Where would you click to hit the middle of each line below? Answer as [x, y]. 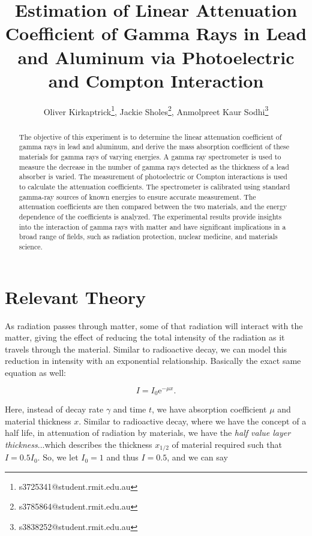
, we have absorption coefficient [209, 409]
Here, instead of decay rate [54, 409]
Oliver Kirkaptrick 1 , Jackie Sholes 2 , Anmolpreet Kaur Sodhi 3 [156, 110]
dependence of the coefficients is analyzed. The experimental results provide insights [150, 216]
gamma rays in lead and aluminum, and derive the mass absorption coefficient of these [154, 147]
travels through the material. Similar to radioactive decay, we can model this [146, 349]
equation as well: [35, 372]
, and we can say [197, 457]
